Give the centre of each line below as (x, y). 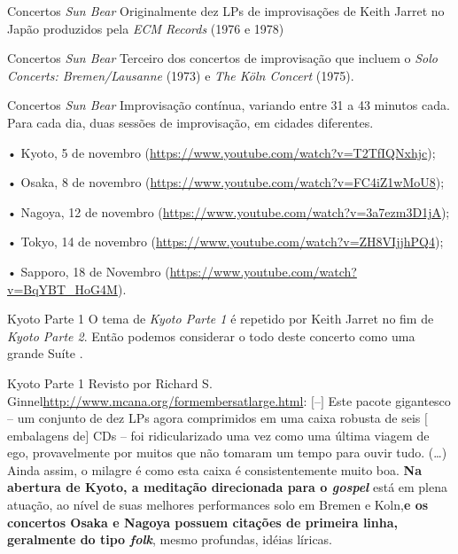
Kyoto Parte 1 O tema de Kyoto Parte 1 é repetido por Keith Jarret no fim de (221, 319)
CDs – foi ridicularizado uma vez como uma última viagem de (261, 435)
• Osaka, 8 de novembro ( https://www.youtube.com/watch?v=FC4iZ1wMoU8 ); (226, 182)
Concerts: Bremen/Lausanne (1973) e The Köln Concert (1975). (181, 75)
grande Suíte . (45, 353)
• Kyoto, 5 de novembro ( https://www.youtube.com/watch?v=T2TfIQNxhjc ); (221, 152)
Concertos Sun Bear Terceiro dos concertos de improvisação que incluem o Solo (223, 58)
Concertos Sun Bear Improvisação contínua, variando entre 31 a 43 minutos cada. (229, 105)
